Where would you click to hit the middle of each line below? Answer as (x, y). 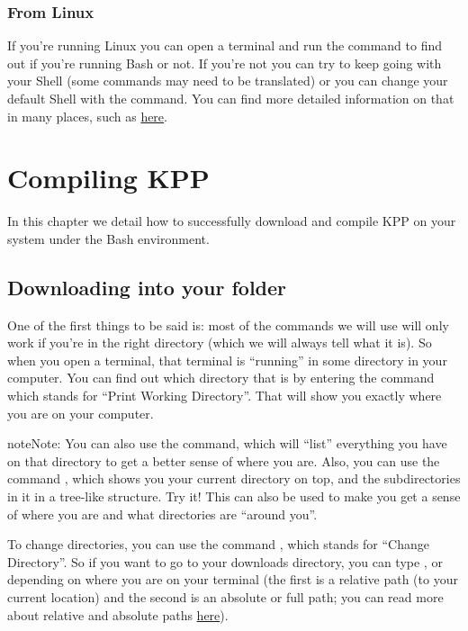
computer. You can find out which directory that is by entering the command (221, 378)
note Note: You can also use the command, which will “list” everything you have (227, 443)
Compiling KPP (108, 178)
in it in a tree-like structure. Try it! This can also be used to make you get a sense (234, 496)
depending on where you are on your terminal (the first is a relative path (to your (233, 579)
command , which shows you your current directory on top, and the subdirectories (234, 478)
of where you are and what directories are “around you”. (162, 514)
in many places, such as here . (87, 116)
